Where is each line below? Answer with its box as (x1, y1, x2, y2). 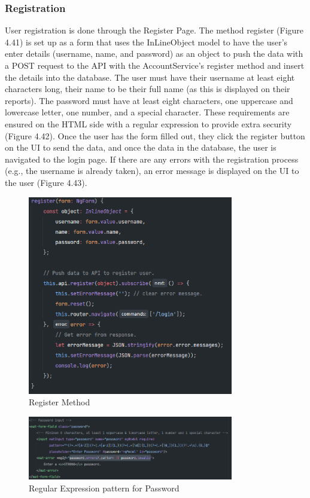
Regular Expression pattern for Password (29, 482, 180, 494)
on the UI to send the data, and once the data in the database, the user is (5, 141, 276, 154)
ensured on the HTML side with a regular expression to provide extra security (5, 117, 292, 130)
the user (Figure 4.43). (5, 176, 87, 188)
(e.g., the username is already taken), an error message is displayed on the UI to (5, 164, 299, 177)
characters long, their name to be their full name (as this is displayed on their (5, 83, 290, 95)
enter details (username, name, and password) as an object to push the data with (5, 47, 303, 60)
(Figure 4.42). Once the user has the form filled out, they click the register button (5, 129, 305, 142)
